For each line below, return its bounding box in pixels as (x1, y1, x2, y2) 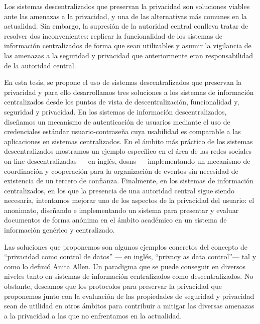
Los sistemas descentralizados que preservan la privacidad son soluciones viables (4, 1, 250, 11)
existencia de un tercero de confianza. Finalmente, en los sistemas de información (4, 175, 253, 186)
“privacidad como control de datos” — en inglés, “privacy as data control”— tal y (4, 251, 256, 262)
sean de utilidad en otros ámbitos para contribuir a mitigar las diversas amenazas (4, 300, 254, 311)
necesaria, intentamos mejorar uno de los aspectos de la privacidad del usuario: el (4, 195, 254, 205)
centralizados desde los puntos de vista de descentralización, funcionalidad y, (4, 96, 239, 107)
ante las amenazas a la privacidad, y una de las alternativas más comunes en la (4, 11, 247, 21)
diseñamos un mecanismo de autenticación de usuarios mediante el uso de (4, 116, 230, 127)
